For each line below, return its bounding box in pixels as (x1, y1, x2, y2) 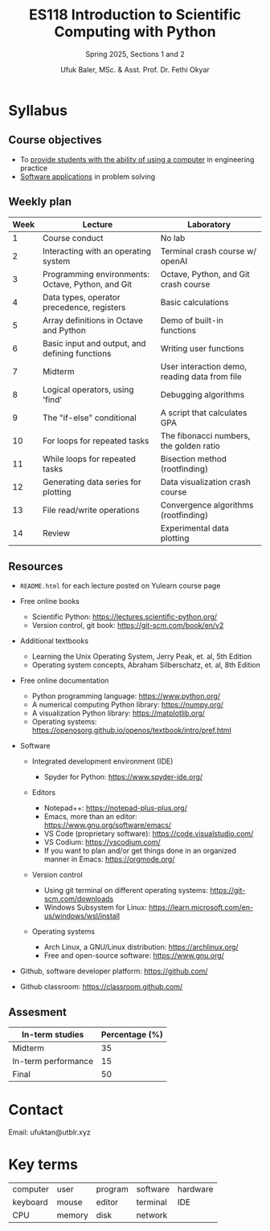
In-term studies (21, 1029, 84, 1041)
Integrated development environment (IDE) (31, 756, 174, 766)
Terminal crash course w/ (160, 245, 257, 256)
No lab (160, 232, 186, 243)
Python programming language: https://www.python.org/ (31, 691, 221, 701)
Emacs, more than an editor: (43, 812, 138, 821)
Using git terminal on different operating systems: (43, 886, 209, 895)
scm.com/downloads (43, 894, 114, 904)
